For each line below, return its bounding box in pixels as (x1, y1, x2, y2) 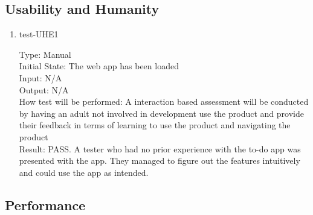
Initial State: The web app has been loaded (19, 60, 179, 72)
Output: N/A (19, 83, 69, 96)
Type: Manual (19, 48, 71, 60)
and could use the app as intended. (19, 166, 149, 178)
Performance (5, 195, 86, 214)
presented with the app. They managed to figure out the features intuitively (19, 154, 300, 167)
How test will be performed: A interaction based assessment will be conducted (19, 95, 309, 108)
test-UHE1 (19, 28, 59, 40)
